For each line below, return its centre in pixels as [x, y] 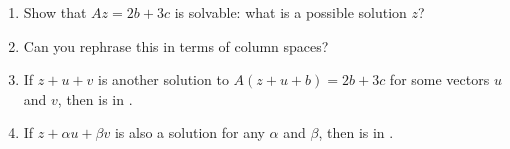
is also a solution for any [189, 132]
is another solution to [163, 79]
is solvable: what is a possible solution [290, 12]
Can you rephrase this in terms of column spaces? [176, 45]
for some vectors [439, 79]
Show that [55, 12]
